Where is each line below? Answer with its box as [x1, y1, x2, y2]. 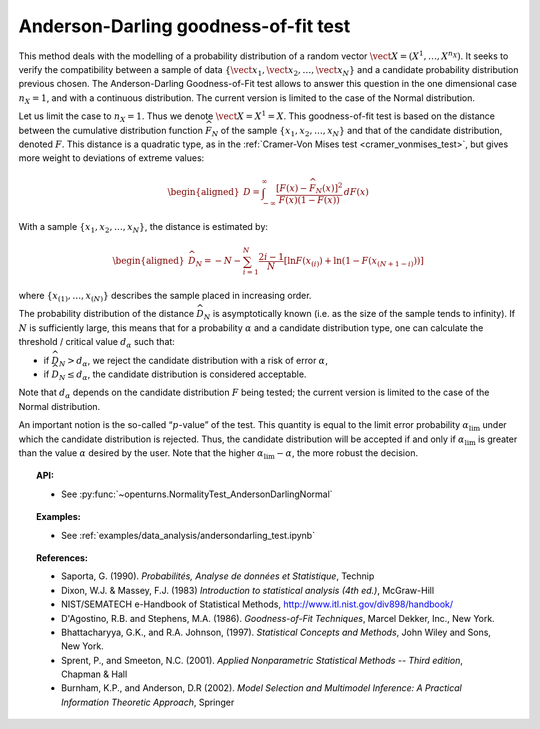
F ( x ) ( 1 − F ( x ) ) [278, 194, 340, 205]
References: [36, 551, 89, 564]
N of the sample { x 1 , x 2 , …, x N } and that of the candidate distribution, [211, 124, 503, 139]
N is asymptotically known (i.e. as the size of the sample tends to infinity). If [203, 308, 515, 322]
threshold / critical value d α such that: [18, 336, 175, 350]
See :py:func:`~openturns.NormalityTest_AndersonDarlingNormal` [61, 488, 334, 500]
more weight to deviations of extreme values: [18, 152, 205, 164]
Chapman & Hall [61, 668, 128, 680]
